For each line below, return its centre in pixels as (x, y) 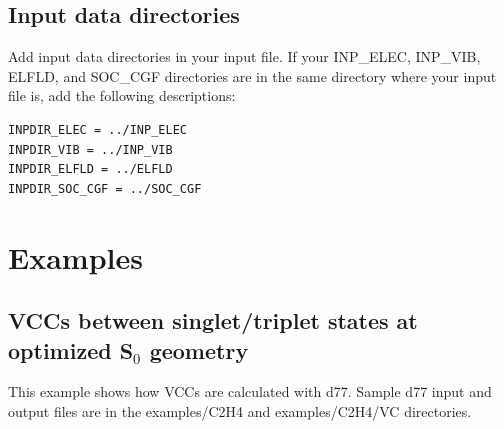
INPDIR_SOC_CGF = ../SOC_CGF (105, 188)
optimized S (71, 349)
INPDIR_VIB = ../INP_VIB (90, 149)
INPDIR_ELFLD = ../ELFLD (90, 169)
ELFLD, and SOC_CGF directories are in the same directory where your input (252, 75)
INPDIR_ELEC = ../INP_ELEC (97, 129)
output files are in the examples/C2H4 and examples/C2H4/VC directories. (240, 410)
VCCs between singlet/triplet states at (213, 320)
